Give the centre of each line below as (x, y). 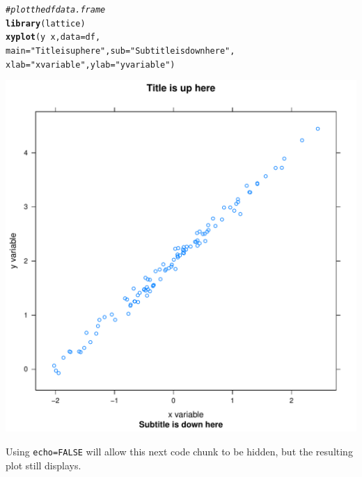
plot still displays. (44, 465)
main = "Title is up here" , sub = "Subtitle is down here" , (120, 51)
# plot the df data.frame (56, 10)
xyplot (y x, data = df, (53, 37)
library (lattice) (46, 23)
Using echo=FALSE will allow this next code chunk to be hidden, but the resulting (179, 451)
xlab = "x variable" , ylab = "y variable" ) (90, 65)
